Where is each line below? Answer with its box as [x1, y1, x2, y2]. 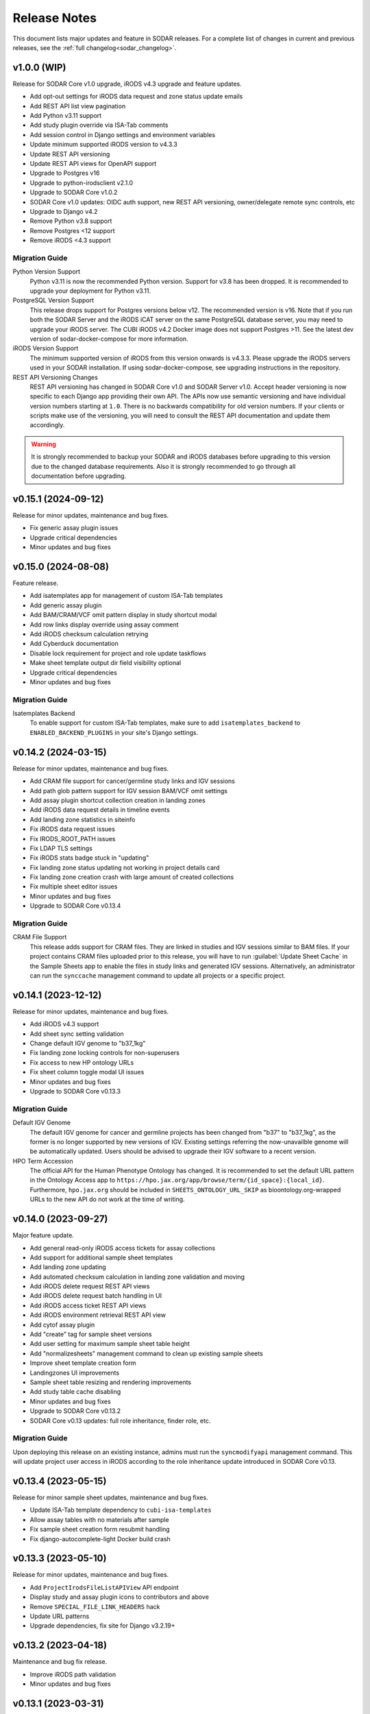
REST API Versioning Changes [12, 373, 99, 381]
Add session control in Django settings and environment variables [29, 130, 216, 138]
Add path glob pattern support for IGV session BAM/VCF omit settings [29, 786, 227, 795]
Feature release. [12, 579, 59, 588]
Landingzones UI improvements [29, 1368, 120, 1377]
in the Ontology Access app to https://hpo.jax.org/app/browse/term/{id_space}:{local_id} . [29, 1176, 325, 1184]
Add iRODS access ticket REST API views [29, 1301, 147, 1309]
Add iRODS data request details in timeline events [29, 806, 171, 814]
